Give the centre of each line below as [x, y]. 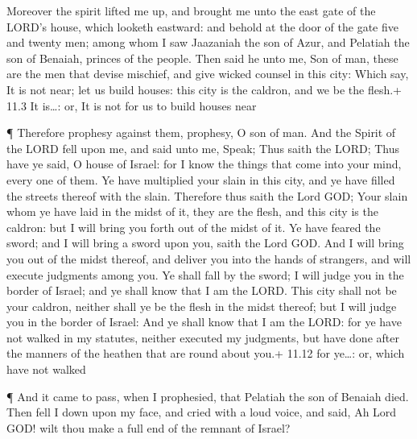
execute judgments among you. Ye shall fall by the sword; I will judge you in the [205, 274]
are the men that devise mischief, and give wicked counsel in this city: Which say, [208, 74]
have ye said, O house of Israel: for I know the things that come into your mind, [204, 164]
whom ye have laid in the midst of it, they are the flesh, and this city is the [192, 211]
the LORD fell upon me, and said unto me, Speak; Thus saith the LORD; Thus [203, 148]
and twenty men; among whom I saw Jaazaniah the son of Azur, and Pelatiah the [208, 42]
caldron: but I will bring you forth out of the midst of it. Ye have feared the [194, 227]
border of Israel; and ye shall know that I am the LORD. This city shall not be [202, 290]
